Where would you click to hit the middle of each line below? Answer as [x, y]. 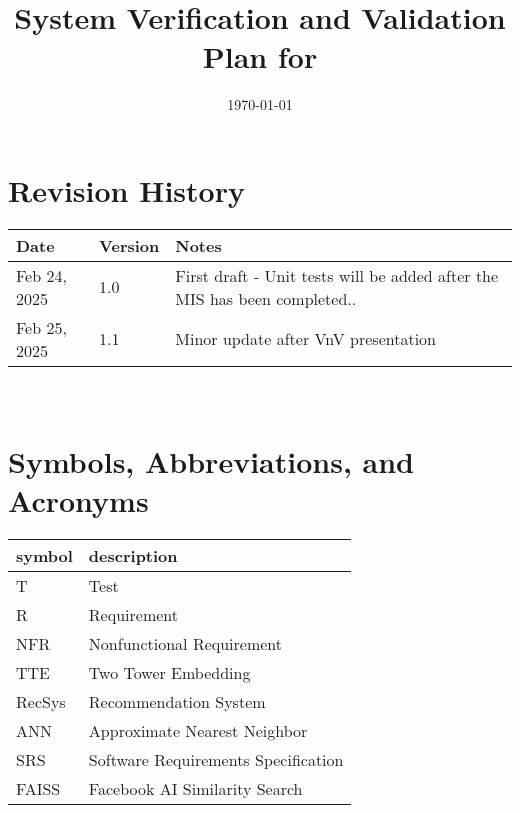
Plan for [260, 56]
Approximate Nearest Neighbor [198, 730]
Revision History [126, 189]
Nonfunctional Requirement [185, 643]
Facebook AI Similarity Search [195, 788]
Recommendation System [177, 701]
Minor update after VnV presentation [305, 339]
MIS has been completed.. [266, 298]
